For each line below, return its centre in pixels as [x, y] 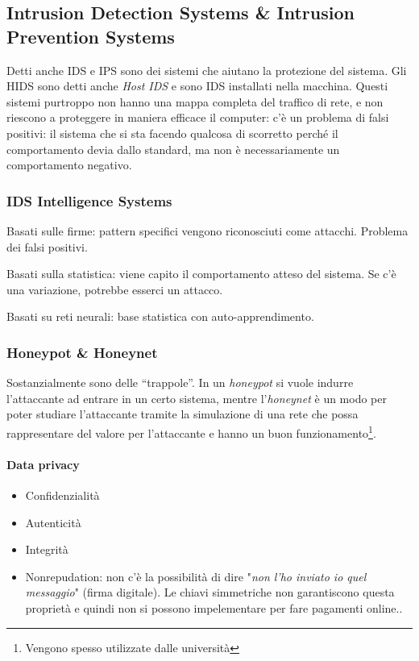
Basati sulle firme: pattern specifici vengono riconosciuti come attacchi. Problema [207, 230]
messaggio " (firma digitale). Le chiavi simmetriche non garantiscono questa [210, 592]
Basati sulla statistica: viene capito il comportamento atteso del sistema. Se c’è [201, 274]
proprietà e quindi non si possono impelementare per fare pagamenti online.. [214, 607]
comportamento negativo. [69, 165]
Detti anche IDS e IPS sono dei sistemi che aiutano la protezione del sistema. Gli [207, 70]
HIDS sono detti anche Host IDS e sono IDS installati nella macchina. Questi [197, 86]
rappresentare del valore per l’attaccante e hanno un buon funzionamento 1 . [191, 431]
